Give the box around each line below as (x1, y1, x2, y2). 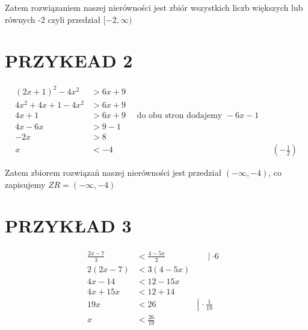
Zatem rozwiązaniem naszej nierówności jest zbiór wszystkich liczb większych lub (5, 1, 303, 13)
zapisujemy (5, 178, 46, 190)
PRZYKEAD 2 (5, 48, 133, 73)
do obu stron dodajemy (137, 111, 223, 120)
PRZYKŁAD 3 (5, 213, 132, 238)
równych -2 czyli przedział (5, 13, 101, 25)
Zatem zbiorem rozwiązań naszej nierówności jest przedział (5, 166, 222, 179)
